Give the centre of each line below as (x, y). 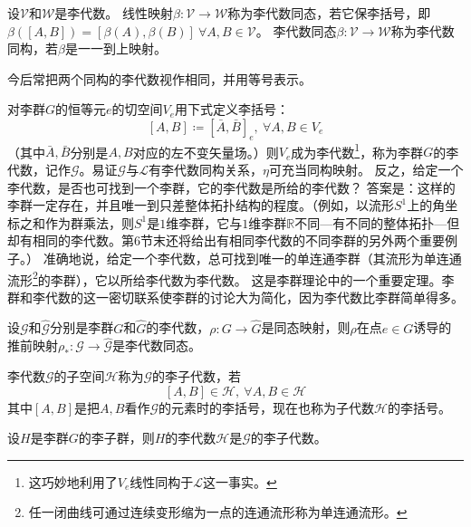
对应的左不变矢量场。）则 (206, 152)
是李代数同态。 (157, 345)
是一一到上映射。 (115, 48)
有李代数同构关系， (205, 170)
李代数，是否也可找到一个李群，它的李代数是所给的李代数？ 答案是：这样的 (231, 187)
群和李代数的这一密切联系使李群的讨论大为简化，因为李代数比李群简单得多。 (235, 297)
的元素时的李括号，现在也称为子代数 (266, 407)
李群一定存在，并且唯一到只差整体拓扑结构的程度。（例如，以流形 (201, 205)
